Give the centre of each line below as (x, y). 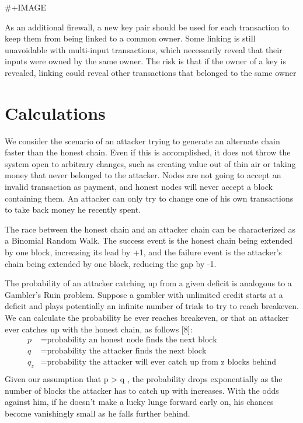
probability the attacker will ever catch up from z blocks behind (162, 363)
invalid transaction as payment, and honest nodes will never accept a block (139, 187)
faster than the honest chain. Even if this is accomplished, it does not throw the (148, 152)
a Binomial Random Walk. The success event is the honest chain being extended (149, 240)
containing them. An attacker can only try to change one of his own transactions (149, 198)
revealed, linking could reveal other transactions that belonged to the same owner (151, 72)
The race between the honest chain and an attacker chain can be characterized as (150, 229)
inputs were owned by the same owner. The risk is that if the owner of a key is (145, 61)
